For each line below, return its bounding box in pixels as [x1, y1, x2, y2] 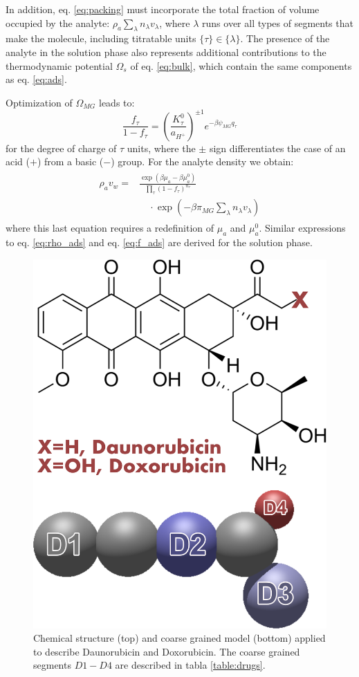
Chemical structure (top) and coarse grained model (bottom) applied [33, 631, 326, 645]
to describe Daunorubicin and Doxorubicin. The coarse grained [33, 644, 300, 658]
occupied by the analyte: [6, 15, 110, 30]
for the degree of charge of [6, 140, 117, 155]
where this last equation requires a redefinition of [6, 221, 214, 235]
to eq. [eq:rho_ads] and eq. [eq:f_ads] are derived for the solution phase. [6, 235, 313, 250]
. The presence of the [240, 31, 330, 46]
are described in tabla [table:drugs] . [115, 658, 266, 672]
